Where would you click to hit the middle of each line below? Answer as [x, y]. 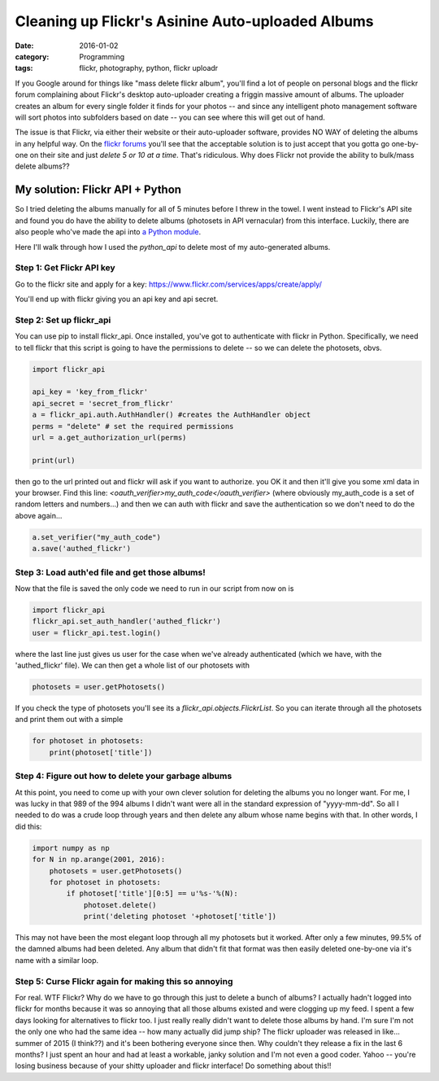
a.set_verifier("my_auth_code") [97, 537]
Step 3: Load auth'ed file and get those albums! [111, 572]
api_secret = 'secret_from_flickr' [103, 403]
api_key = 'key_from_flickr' [90, 392]
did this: [28, 826]
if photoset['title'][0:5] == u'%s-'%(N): [152, 894]
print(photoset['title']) [101, 752]
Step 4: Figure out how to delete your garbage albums [124, 776]
